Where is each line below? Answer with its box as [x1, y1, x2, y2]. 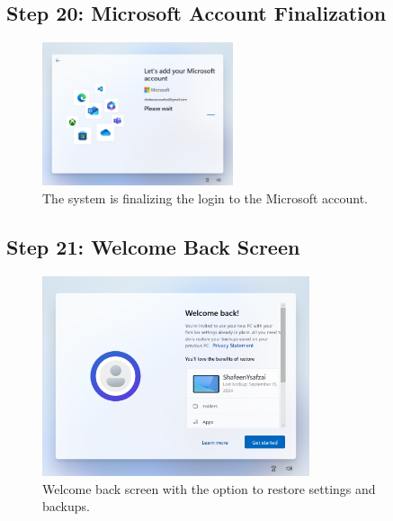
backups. [42, 497, 90, 516]
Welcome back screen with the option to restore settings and [42, 479, 376, 498]
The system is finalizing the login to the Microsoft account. [42, 188, 368, 207]
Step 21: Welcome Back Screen [6, 232, 300, 260]
